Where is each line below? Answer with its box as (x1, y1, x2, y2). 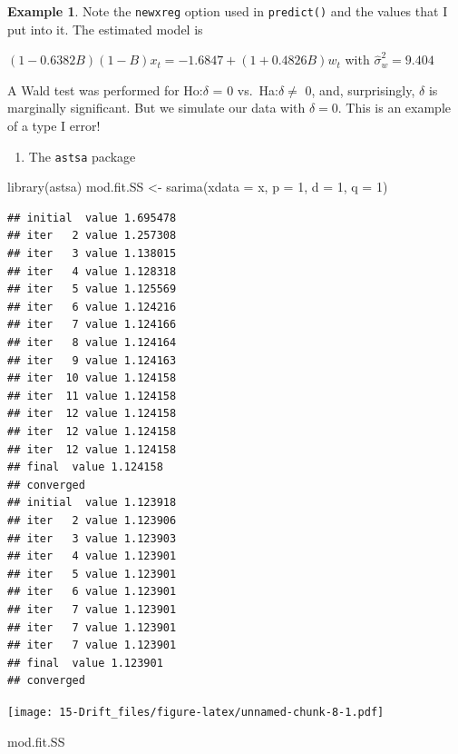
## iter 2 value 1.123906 (7, 513, 177, 527)
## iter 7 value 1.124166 (7, 318, 177, 332)
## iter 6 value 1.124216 (7, 300, 177, 313)
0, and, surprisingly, (305, 80, 415, 99)
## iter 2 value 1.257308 (7, 229, 177, 243)
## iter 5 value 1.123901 (7, 567, 177, 580)
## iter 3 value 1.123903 (7, 531, 177, 545)
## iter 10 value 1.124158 (7, 372, 177, 385)
